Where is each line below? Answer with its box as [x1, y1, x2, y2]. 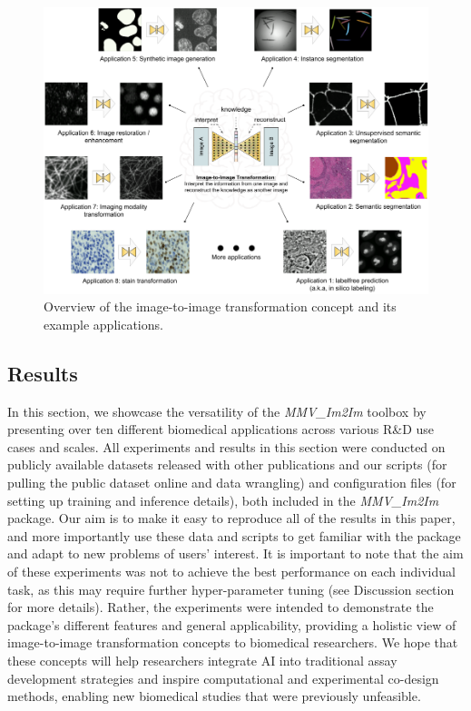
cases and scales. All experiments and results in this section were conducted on [7, 437, 446, 456]
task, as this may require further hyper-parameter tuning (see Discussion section [7, 579, 455, 598]
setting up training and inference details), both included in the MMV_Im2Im [7, 490, 439, 509]
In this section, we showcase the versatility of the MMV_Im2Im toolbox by [7, 401, 427, 420]
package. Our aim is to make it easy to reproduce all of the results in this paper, [7, 509, 456, 528]
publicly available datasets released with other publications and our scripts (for [7, 455, 447, 474]
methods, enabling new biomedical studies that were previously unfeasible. [7, 686, 421, 706]
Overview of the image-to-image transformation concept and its [44, 297, 397, 316]
